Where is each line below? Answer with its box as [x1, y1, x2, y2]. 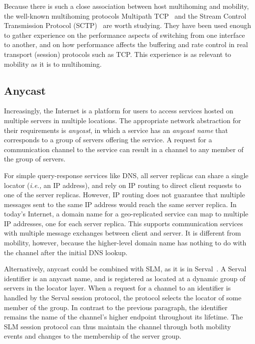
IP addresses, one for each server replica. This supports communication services [4, 218, 243, 228]
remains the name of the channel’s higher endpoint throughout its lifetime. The [4, 312, 243, 322]
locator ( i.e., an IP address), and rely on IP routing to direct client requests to [4, 180, 241, 190]
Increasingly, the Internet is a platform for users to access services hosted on [4, 106, 233, 116]
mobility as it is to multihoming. [4, 58, 102, 69]
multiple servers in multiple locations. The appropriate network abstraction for [4, 115, 241, 125]
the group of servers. [4, 154, 66, 164]
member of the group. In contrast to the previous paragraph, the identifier [4, 302, 228, 312]
